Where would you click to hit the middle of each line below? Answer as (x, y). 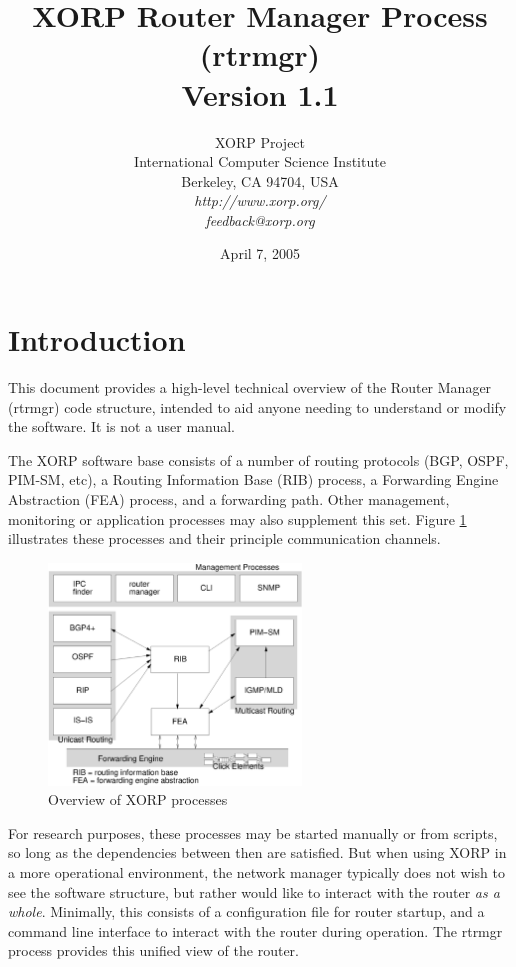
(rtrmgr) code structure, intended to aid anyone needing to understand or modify (257, 406)
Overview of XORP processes (138, 799)
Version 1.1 (260, 93)
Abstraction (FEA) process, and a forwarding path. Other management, (229, 498)
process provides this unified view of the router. (153, 950)
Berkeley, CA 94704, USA (260, 180)
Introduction (97, 339)
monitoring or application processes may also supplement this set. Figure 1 (237, 518)
